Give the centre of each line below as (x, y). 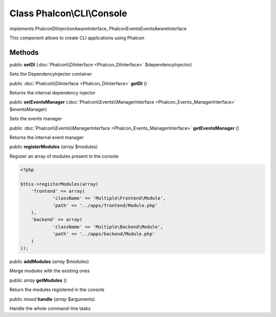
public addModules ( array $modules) (49, 262)
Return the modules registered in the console (57, 290)
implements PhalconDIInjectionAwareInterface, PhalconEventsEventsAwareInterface (98, 29)
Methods (24, 52)
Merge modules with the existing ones (50, 271)
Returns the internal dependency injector (52, 93)
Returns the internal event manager (47, 137)
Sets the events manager (36, 119)
